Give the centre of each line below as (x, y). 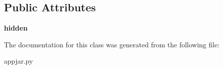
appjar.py (19, 61)
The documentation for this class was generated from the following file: (112, 44)
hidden (16, 28)
